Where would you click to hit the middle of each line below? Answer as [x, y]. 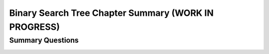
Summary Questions [44, 40]
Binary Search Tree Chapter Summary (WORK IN [111, 13]
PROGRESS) [34, 27]
